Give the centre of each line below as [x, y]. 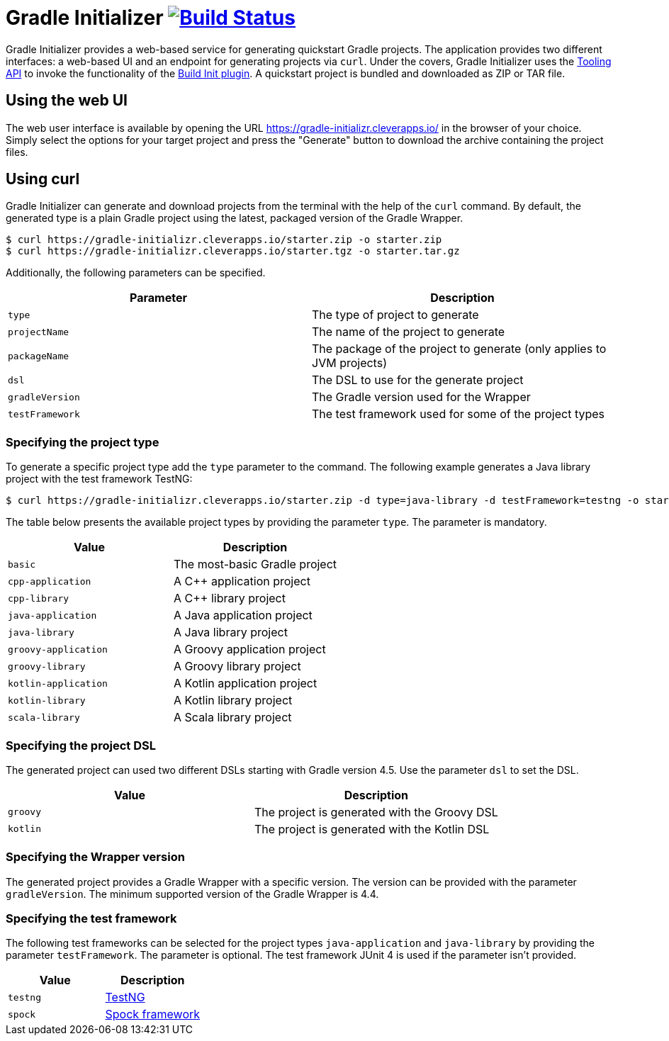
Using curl [43, 179]
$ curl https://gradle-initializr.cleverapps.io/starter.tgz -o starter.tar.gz [233, 251]
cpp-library [39, 598]
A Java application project [243, 615]
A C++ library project [230, 598]
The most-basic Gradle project [255, 564]
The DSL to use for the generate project [418, 380]
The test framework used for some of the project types [458, 414]
